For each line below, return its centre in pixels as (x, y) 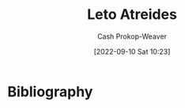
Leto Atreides (132, 15)
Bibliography (50, 91)
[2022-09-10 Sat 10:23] (132, 51)
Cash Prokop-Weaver (132, 36)
